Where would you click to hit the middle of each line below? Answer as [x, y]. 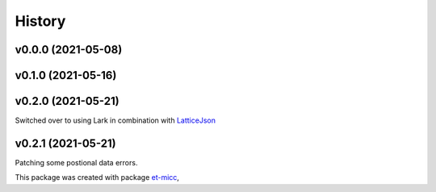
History [40, 21]
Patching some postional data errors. [76, 163]
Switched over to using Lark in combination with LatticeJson [115, 120]
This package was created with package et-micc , [97, 177]
